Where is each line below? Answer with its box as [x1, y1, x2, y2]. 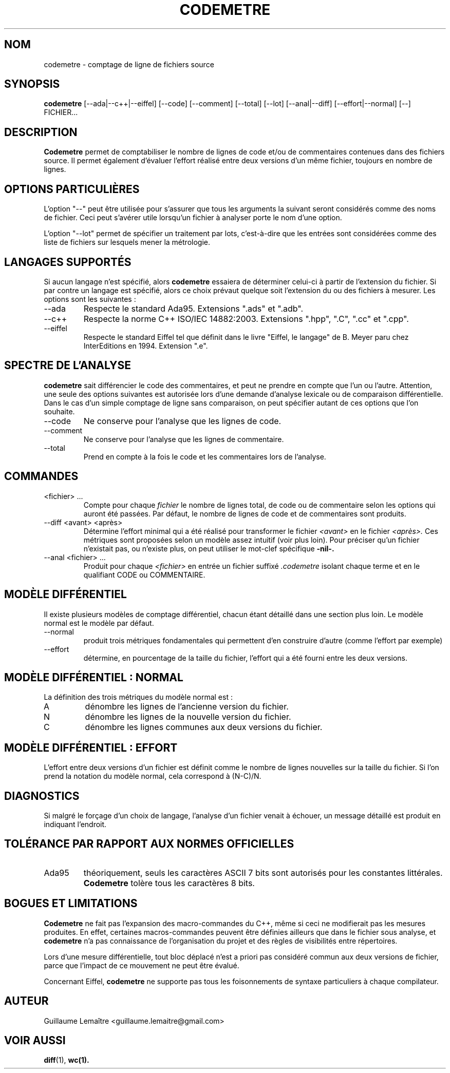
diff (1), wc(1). [44, 1056, 89, 1065]
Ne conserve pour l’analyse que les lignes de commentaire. [83, 434, 284, 444]
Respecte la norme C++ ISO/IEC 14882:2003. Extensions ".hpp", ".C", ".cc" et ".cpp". [83, 313, 409, 324]
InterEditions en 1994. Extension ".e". [83, 341, 208, 350]
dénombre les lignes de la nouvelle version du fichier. [85, 712, 291, 722]
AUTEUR [4, 994, 49, 1008]
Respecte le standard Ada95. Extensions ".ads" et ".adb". [83, 303, 304, 314]
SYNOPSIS [4, 78, 60, 91]
